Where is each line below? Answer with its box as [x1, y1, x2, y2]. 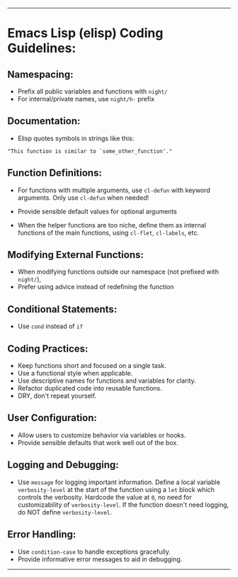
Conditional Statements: [7, 303, 118, 315]
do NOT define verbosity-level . [17, 508, 112, 516]
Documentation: [7, 115, 81, 128]
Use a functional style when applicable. [17, 369, 133, 378]
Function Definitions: [7, 167, 103, 179]
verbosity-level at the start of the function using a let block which [17, 485, 215, 493]
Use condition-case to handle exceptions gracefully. [17, 547, 171, 556]
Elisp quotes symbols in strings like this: [17, 134, 135, 142]
